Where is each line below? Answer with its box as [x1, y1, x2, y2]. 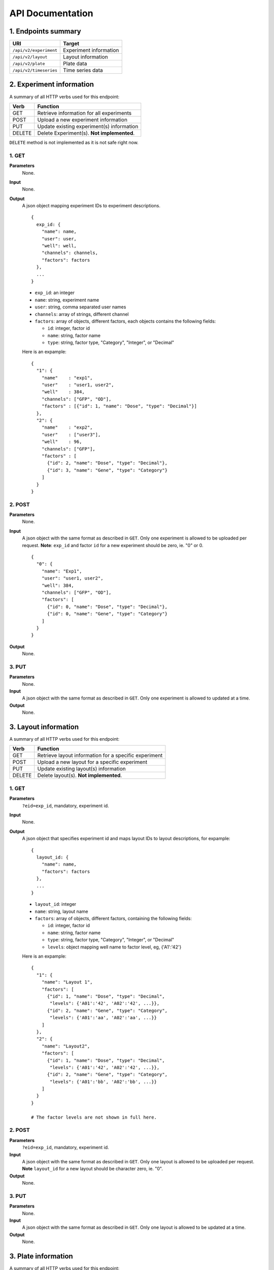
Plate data [63, 60, 87, 67]
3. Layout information [9, 722, 79, 731]
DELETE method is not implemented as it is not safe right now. [9, 139, 139, 145]
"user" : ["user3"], [41, 432, 101, 437]
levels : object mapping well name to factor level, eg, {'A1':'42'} [47, 944, 182, 950]
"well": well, [41, 243, 77, 249]
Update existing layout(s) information [37, 765, 126, 772]
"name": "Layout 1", [41, 979, 93, 985]
